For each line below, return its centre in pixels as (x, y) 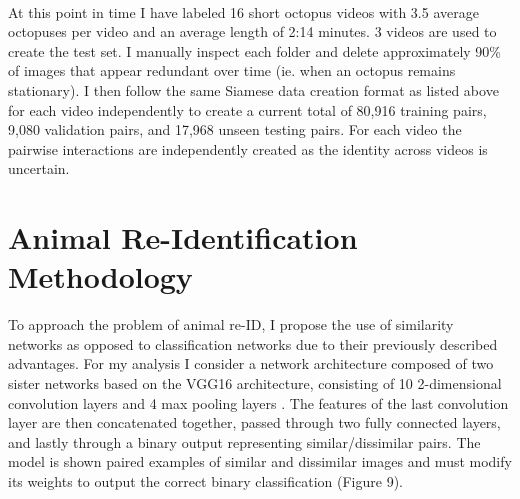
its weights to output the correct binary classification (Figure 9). (205, 481)
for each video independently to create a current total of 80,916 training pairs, (247, 109)
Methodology (100, 276)
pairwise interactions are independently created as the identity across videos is (248, 148)
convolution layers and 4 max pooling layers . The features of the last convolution (258, 402)
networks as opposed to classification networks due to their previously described (253, 343)
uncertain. (39, 168)
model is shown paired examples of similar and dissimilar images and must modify (260, 461)
